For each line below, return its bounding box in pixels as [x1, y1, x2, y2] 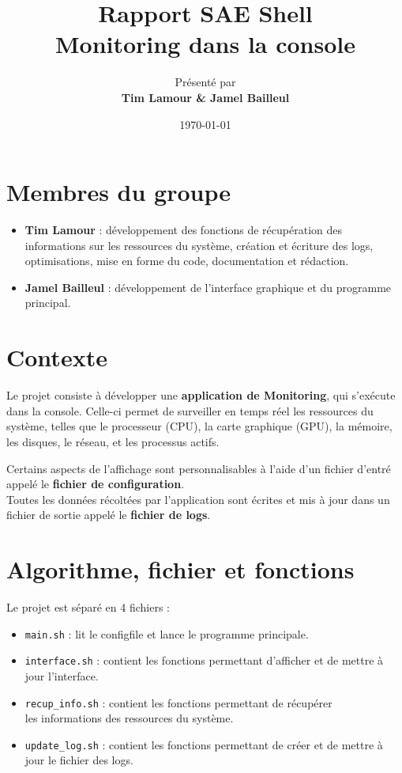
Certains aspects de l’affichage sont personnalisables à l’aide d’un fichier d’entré [6, 460, 391, 476]
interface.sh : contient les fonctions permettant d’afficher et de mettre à [24, 652, 384, 669]
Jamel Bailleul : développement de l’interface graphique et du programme [24, 279, 392, 295]
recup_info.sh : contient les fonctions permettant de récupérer [24, 694, 332, 710]
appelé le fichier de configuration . [6, 476, 185, 492]
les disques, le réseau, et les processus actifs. [6, 433, 220, 449]
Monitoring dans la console [54, 28, 356, 60]
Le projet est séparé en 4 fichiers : [6, 599, 171, 615]
